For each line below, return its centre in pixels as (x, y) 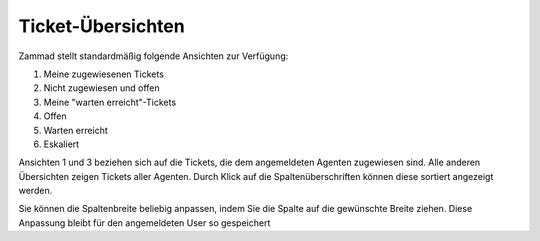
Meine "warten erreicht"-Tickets (110, 102)
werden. (35, 191)
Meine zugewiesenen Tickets (104, 74)
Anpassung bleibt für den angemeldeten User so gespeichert (144, 222)
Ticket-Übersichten (101, 26)
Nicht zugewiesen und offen (101, 88)
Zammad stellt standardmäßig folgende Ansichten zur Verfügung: (153, 56)
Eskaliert (61, 144)
